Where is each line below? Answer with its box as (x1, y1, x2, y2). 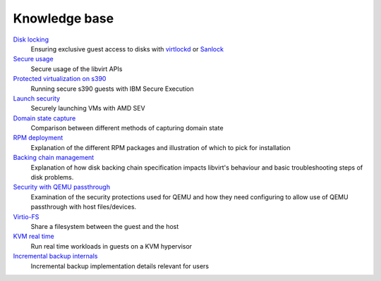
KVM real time (13, 232, 54, 241)
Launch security (13, 94, 60, 102)
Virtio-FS (13, 212, 40, 221)
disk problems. (30, 173, 74, 182)
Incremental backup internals (13, 252, 98, 261)
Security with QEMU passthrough (13, 183, 111, 192)
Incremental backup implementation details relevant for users (30, 261, 210, 270)
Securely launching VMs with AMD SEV (30, 104, 145, 113)
